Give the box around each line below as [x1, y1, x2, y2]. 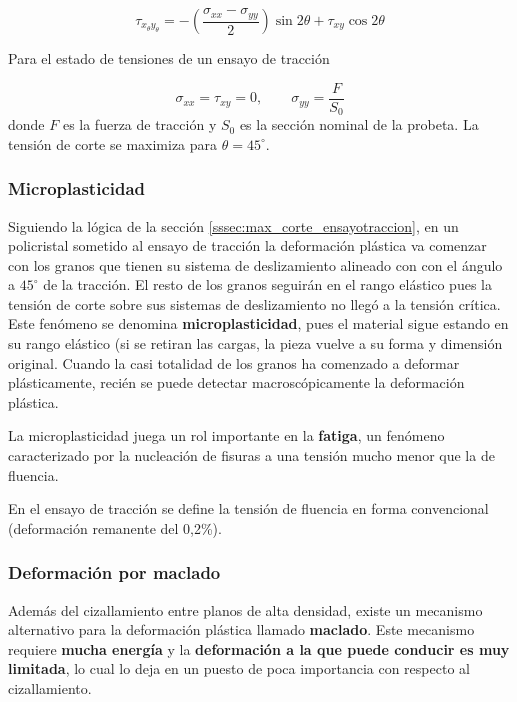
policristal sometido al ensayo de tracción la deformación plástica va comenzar [8, 235, 487, 256]
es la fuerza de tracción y [62, 114, 217, 135]
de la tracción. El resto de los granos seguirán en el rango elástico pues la [43, 274, 492, 295]
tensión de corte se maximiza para [8, 133, 218, 154]
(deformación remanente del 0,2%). [8, 517, 222, 538]
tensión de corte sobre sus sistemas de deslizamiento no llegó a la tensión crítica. [8, 293, 501, 314]
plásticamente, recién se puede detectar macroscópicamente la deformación [8, 372, 465, 393]
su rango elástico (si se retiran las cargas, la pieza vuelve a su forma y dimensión [8, 333, 503, 354]
